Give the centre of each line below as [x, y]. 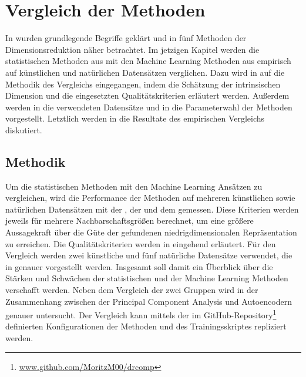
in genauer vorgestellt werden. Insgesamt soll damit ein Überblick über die [139, 266]
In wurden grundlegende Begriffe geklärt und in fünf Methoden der [126, 38]
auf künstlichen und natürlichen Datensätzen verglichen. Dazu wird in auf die [145, 72]
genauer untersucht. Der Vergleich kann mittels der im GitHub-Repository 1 [141, 314]
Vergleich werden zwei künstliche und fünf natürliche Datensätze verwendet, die [149, 255]
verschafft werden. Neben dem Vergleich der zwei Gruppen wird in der [132, 290]
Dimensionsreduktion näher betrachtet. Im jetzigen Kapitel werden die [132, 49]
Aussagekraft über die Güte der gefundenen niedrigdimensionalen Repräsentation [151, 232]
